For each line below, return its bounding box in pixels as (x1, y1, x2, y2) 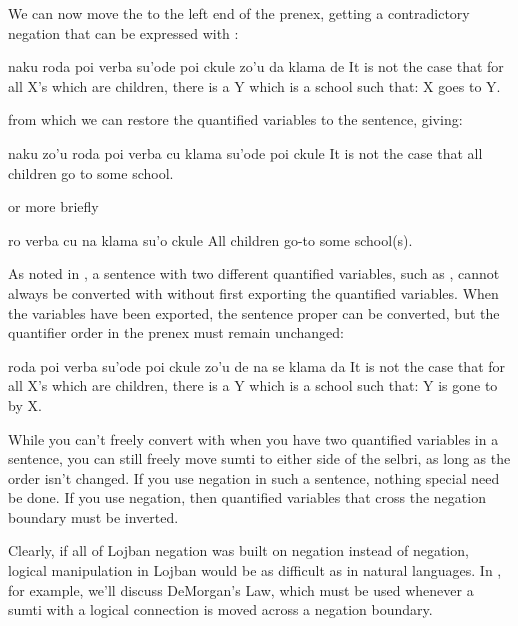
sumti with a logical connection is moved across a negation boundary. (8, 599, 433, 620)
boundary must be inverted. (8, 506, 179, 527)
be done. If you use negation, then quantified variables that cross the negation (8, 487, 486, 508)
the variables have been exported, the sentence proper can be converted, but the (8, 302, 500, 323)
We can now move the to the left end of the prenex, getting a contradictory (8, 3, 470, 23)
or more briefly (8, 196, 99, 217)
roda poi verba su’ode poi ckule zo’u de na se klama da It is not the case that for (8, 355, 506, 376)
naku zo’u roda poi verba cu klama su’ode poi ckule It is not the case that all (8, 142, 483, 163)
